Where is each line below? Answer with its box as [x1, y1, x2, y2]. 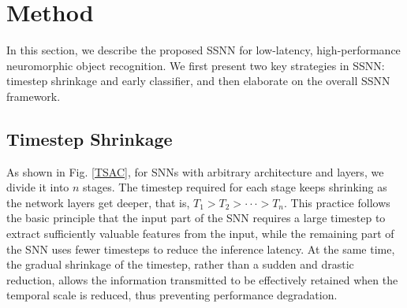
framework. [6, 87, 61, 104]
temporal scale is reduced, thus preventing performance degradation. [6, 287, 338, 303]
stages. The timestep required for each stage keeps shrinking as [83, 179, 387, 195]
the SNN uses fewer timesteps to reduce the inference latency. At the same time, [6, 240, 395, 257]
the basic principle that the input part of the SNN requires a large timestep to [6, 210, 386, 226]
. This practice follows [284, 194, 390, 210]
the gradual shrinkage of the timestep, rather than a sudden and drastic [6, 256, 354, 273]
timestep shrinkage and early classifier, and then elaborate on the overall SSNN [6, 72, 390, 89]
